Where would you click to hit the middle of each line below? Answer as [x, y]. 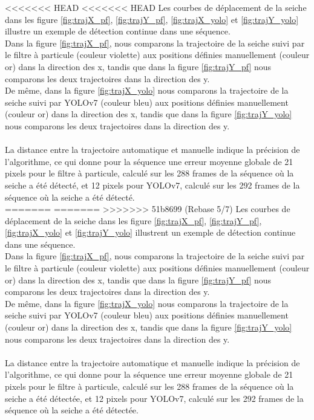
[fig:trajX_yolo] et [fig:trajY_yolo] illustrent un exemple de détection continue [150, 232]
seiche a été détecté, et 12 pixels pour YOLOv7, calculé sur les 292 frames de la [152, 185]
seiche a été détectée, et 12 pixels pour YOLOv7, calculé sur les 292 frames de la [154, 398]
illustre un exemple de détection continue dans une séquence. [118, 31]
